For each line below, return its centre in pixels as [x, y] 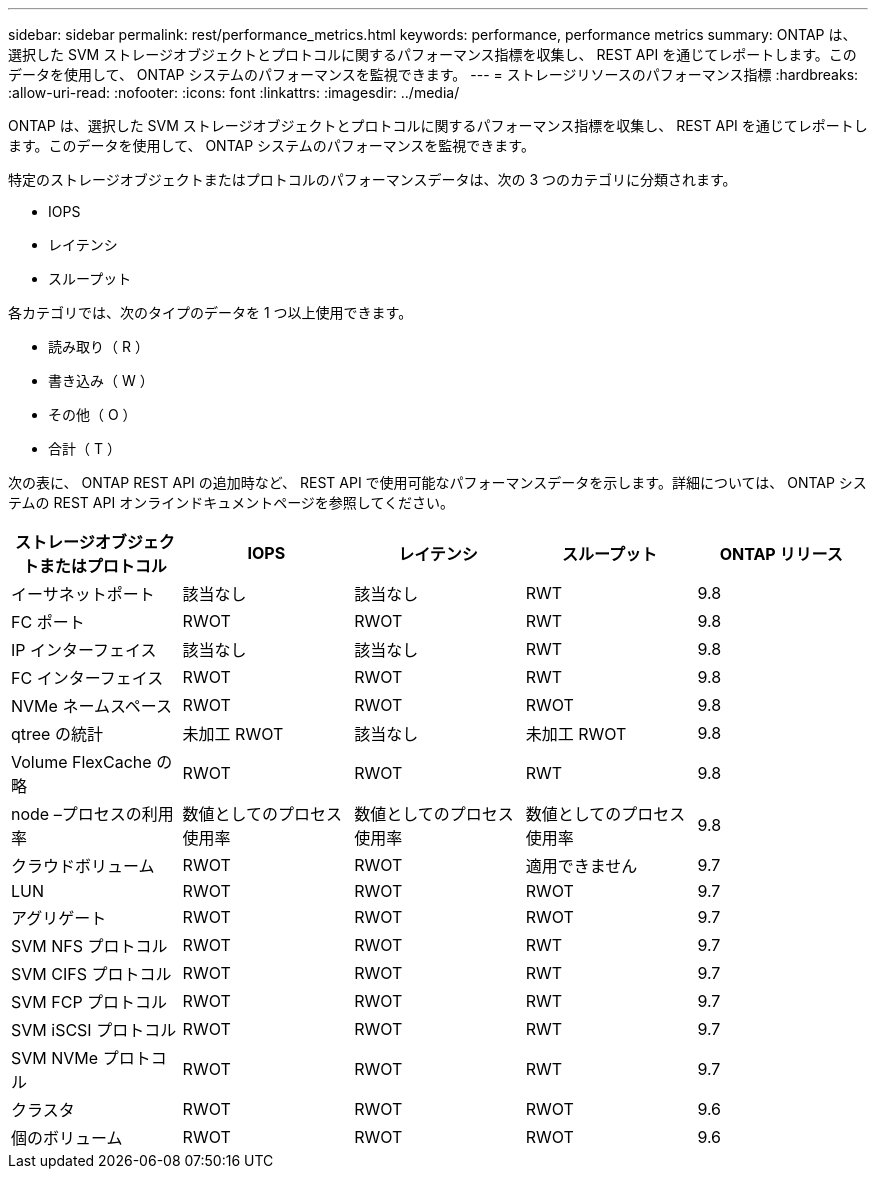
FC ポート [48, 622]
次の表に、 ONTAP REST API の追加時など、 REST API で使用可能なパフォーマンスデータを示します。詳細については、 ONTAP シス [437, 482]
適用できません [581, 866]
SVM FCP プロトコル [89, 1002]
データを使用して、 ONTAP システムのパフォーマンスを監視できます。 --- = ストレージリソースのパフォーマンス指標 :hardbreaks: [433, 74]
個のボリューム [67, 1138]
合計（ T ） [84, 448]
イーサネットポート [83, 594]
